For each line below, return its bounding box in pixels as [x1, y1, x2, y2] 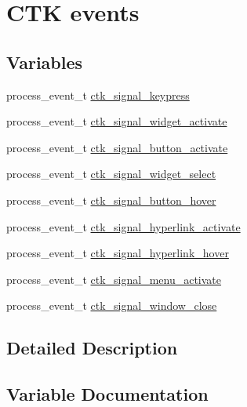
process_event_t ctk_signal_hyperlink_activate [6, 218, 241, 234]
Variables [6, 49, 83, 74]
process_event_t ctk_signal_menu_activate [6, 271, 222, 287]
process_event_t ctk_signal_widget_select [6, 165, 216, 182]
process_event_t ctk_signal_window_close [6, 297, 217, 314]
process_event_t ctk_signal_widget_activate [6, 113, 227, 129]
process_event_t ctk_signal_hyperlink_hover [6, 245, 229, 261]
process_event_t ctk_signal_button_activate [6, 139, 228, 155]
